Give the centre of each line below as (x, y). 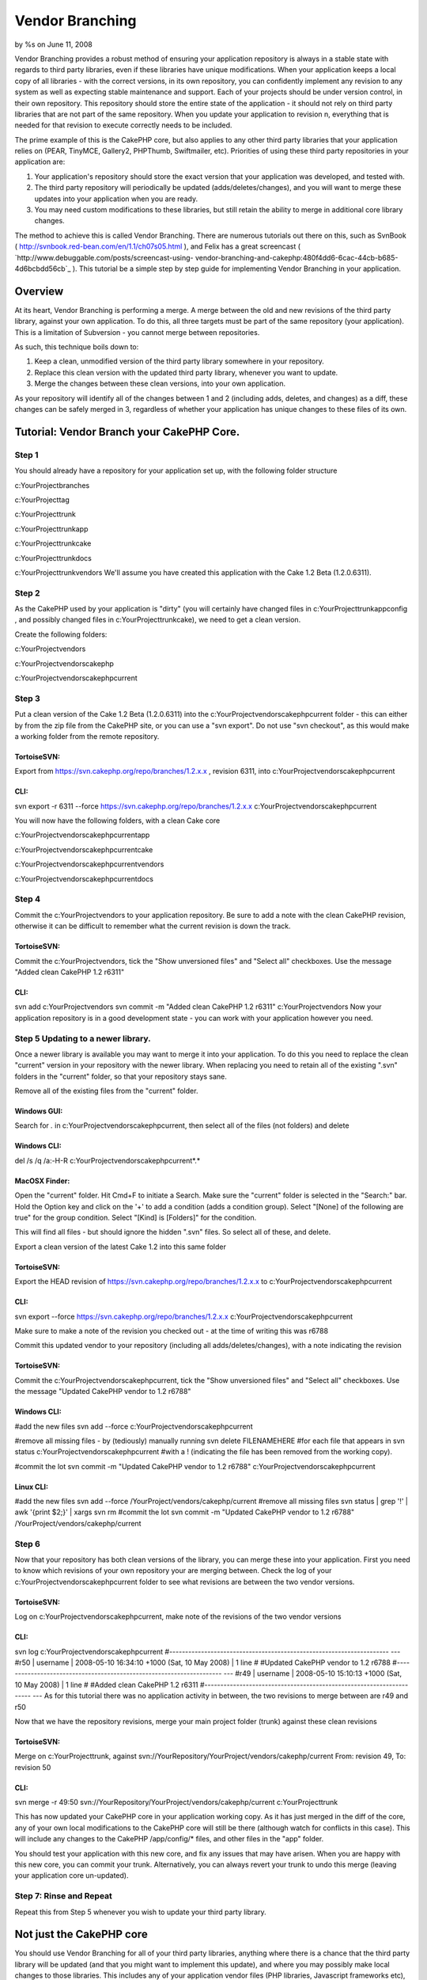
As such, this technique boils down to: (77, 347)
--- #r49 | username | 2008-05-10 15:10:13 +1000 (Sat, (313, 1673)
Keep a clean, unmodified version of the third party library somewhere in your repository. (179, 361)
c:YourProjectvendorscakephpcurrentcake (84, 849)
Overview (39, 291)
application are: (40, 162)
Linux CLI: (32, 1487)
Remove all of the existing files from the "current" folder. (106, 1091)
